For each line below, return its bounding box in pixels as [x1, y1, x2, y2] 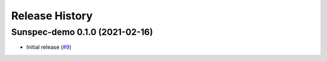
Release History [11, 9, 93, 22]
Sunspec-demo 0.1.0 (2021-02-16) [11, 27, 154, 37]
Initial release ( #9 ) [26, 43, 72, 51]
